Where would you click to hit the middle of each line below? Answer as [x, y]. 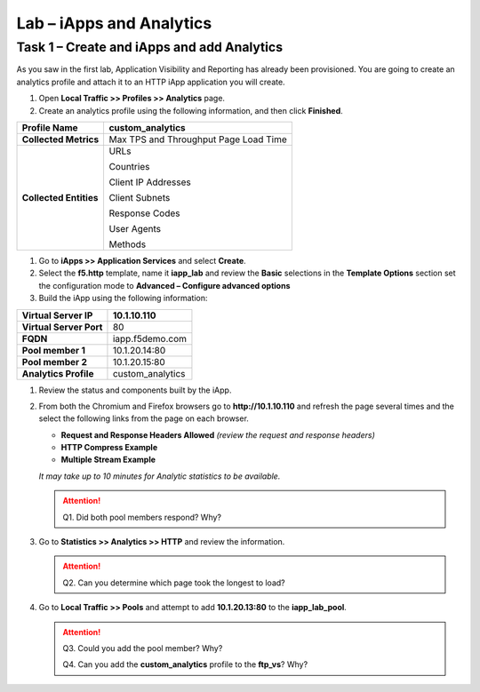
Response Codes [144, 213]
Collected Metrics [60, 139]
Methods [128, 244]
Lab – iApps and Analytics [114, 23]
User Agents [135, 228]
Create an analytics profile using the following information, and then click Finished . [191, 110]
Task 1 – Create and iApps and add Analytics [150, 47]
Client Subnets [140, 197]
